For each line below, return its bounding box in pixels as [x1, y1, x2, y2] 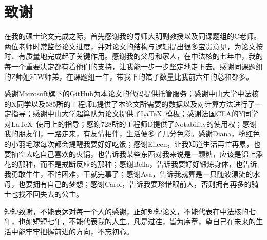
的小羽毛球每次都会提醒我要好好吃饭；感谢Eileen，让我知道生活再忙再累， [4, 138, 254, 149]
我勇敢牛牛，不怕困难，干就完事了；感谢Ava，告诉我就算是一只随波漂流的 [4, 168, 253, 179]
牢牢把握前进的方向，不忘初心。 [25, 226, 133, 236]
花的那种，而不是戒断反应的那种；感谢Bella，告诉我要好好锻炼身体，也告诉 [4, 158, 257, 169]
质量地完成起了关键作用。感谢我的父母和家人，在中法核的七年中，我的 [25, 51, 263, 62]
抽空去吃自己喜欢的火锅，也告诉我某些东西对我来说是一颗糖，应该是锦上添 [11, 148, 263, 159]
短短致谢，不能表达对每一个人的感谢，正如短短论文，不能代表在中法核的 [4, 206, 249, 216]
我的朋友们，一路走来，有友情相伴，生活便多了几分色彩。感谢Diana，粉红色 [4, 128, 260, 139]
